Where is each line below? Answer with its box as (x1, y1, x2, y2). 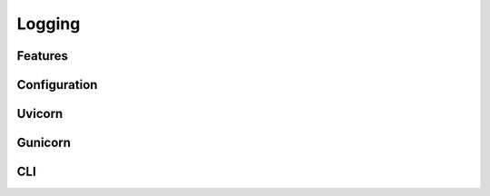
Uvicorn (16, 106, 64, 122)
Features (16, 48, 68, 64)
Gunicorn (16, 135, 72, 151)
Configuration (16, 77, 98, 93)
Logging (16, 14, 81, 34)
